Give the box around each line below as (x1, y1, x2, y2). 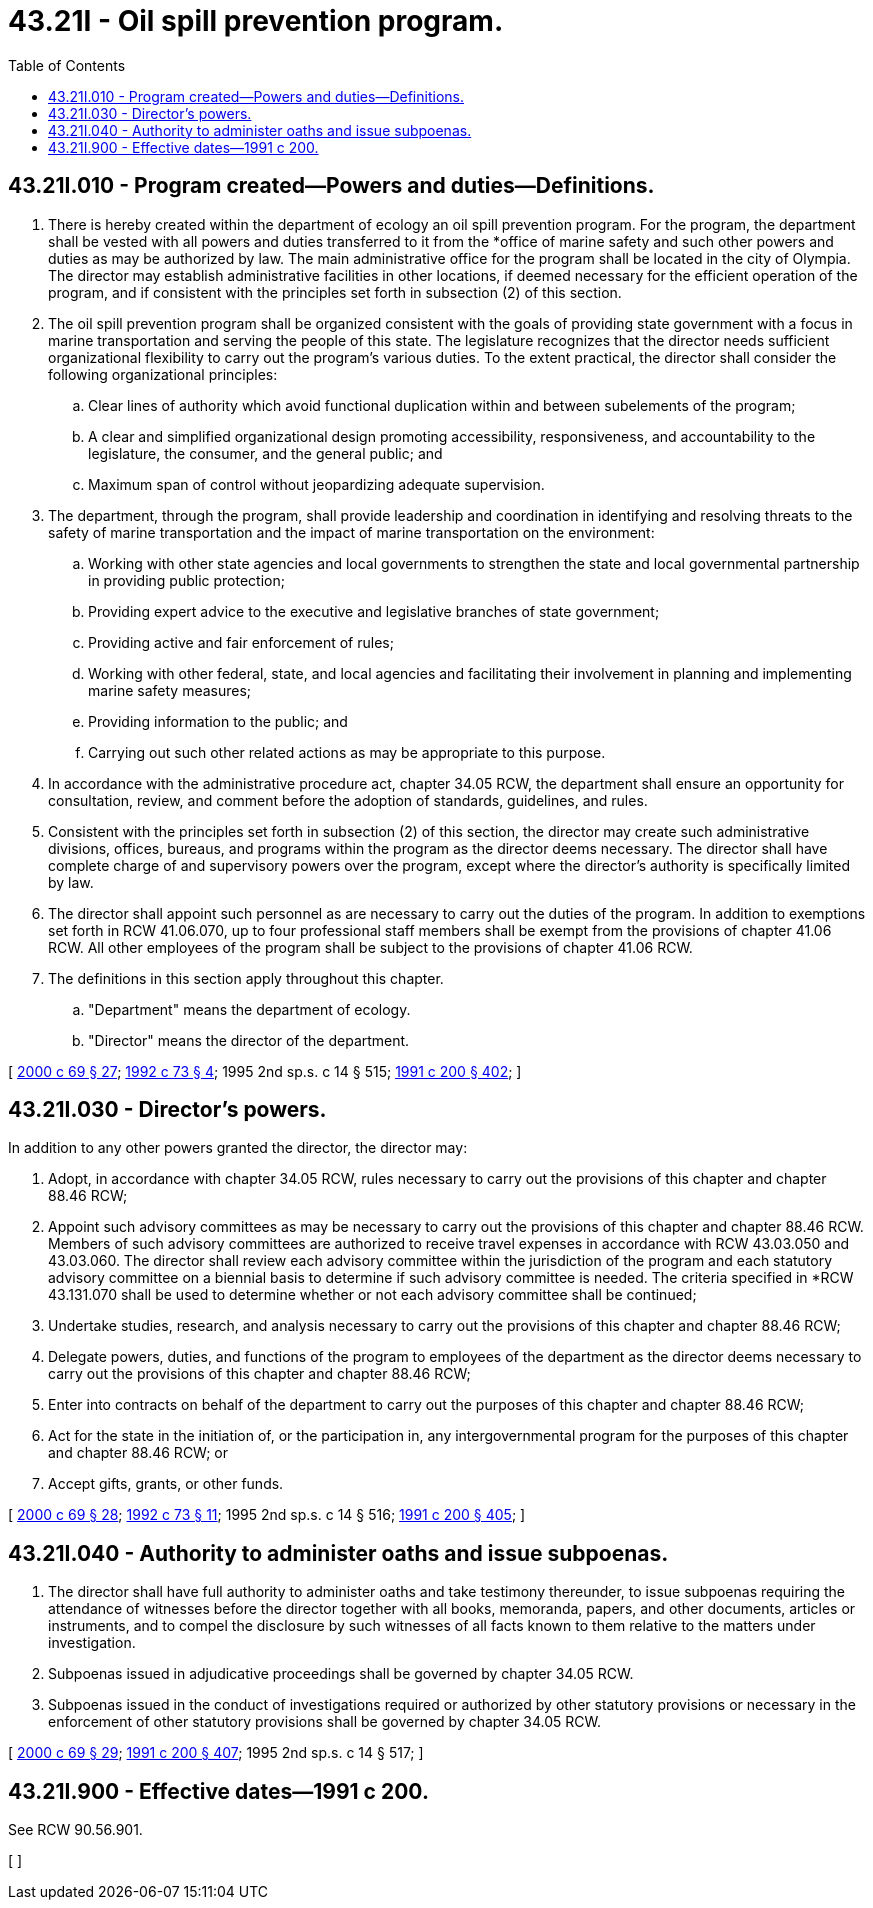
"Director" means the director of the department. (88, 1031, 410, 1049)
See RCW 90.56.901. (8, 1821, 143, 1839)
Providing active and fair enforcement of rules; (88, 633, 394, 651)
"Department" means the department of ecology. (88, 1000, 411, 1018)
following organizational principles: (48, 365, 278, 383)
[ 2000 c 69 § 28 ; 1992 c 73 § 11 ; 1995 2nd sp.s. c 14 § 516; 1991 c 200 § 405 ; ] (8, 1506, 526, 1524)
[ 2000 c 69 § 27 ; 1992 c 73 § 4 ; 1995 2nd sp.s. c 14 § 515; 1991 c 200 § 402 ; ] (8, 1062, 522, 1080)
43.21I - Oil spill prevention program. (8, 4, 504, 38)
